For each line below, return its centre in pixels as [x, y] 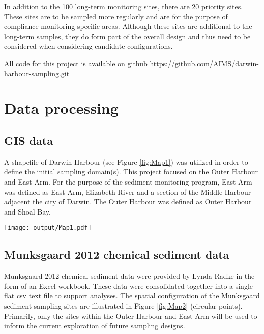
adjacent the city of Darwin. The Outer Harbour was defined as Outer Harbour [128, 202]
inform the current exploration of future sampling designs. [95, 326]
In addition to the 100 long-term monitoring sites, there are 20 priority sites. [124, 6]
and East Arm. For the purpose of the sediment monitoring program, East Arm [128, 181]
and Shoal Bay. [27, 211]
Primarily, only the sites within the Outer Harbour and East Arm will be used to [131, 315]
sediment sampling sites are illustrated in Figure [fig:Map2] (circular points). [123, 305]
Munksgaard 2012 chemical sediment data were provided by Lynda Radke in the [129, 276]
